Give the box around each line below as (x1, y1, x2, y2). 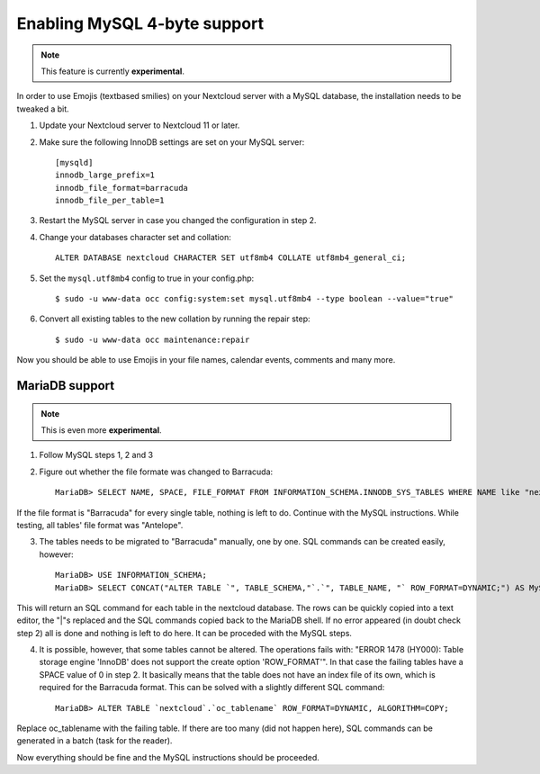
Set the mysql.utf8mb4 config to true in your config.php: (39, 273, 255, 283)
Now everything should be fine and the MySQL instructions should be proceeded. (16, 751, 319, 762)
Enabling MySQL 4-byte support (16, 13, 265, 33)
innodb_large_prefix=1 (55, 170, 156, 180)
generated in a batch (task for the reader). (16, 735, 173, 746)
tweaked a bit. (16, 103, 69, 114)
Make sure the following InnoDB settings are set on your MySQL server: (39, 136, 305, 148)
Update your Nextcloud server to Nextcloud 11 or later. (39, 120, 240, 130)
